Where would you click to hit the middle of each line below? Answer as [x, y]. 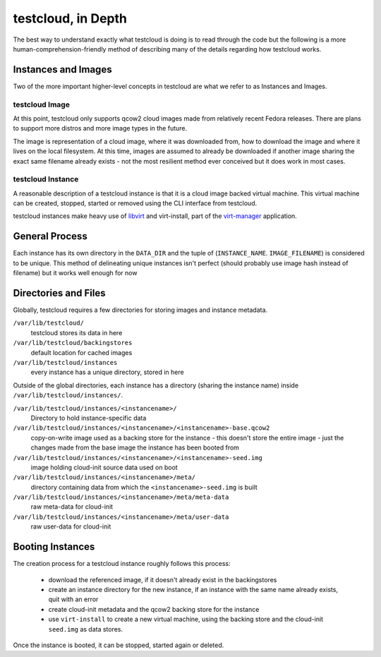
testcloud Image [42, 104]
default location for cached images [81, 352]
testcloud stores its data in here [77, 332]
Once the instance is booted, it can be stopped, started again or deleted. [119, 645]
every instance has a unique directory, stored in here [107, 372]
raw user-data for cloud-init [71, 526]
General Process [50, 236]
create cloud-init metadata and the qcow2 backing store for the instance [154, 609]
